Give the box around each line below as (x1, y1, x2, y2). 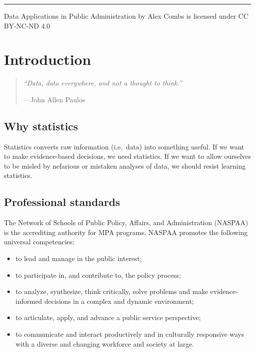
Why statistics (4, 118, 78, 133)
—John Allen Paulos (23, 94, 85, 104)
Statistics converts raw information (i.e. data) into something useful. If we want (4, 141, 244, 151)
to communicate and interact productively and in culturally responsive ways (15, 329, 244, 339)
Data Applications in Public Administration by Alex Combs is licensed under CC (4, 11, 249, 21)
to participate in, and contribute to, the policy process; (15, 269, 181, 280)
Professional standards (4, 194, 120, 209)
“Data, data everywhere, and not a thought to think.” (23, 78, 182, 88)
